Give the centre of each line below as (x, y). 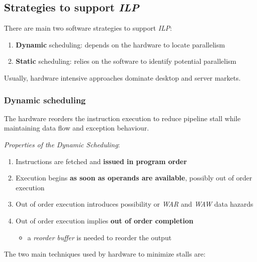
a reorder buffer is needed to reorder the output (100, 237)
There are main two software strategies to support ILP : (88, 28)
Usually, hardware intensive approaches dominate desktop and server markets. (122, 77)
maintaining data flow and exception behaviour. (77, 128)
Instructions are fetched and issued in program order (101, 161)
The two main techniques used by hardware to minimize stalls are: (105, 254)
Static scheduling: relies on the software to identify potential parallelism (126, 61)
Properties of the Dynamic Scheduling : (62, 144)
